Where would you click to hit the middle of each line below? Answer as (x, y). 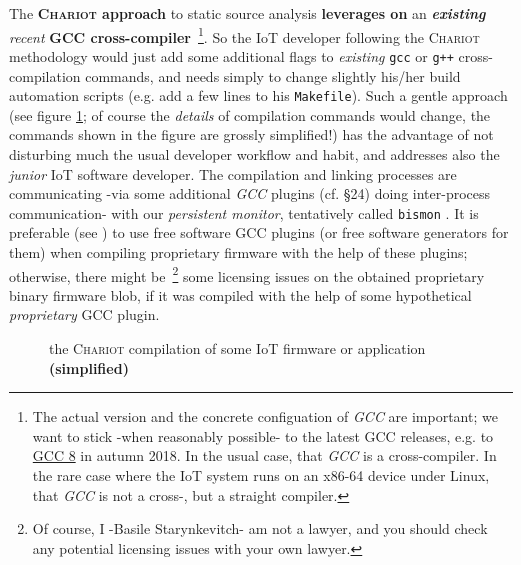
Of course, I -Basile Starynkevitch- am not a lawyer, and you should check (260, 528)
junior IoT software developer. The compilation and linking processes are (233, 173)
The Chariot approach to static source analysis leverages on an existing (247, 13)
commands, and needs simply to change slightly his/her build (273, 75)
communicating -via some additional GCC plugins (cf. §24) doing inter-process (250, 193)
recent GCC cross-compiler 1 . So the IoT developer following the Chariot (244, 35)
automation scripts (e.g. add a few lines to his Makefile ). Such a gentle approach (258, 95)
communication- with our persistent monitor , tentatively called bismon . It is (244, 212)
